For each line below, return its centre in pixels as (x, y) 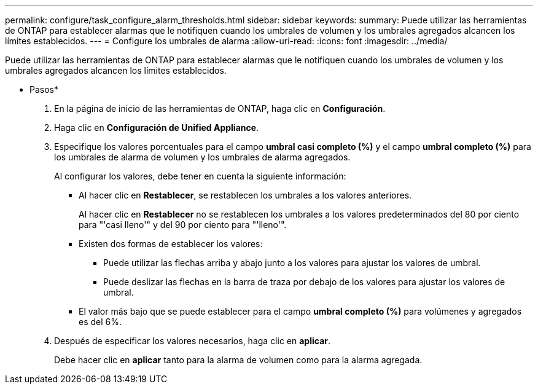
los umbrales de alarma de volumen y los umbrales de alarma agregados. (202, 157)
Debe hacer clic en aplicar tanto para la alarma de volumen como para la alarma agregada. (238, 360)
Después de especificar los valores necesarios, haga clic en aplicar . (193, 341)
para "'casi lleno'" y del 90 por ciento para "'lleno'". (183, 225)
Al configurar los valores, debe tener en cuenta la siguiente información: (200, 176)
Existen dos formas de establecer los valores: (171, 244)
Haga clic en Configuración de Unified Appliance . (157, 128)
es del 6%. (100, 322)
